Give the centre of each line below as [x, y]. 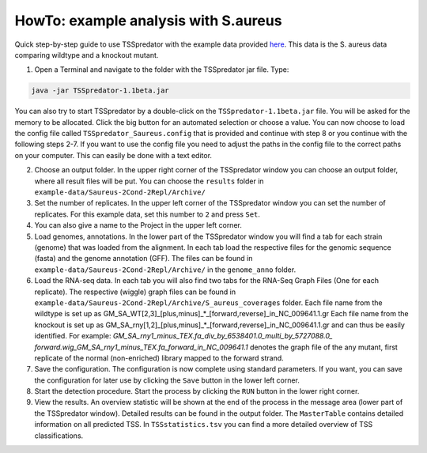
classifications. [59, 436]
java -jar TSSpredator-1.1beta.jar [100, 91]
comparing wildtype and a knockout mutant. [87, 55]
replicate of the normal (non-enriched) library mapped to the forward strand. [159, 358]
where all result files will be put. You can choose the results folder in [149, 181]
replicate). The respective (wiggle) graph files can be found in [135, 292]
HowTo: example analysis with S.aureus [148, 21]
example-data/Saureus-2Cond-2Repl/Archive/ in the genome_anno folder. [165, 270]
